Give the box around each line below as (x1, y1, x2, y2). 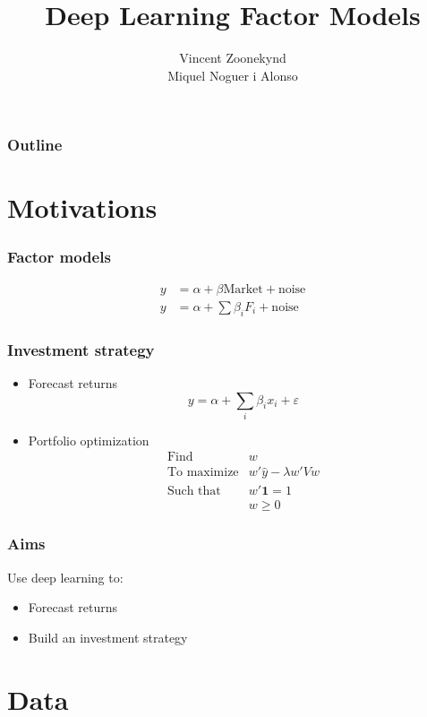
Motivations (7, 189, 158, 226)
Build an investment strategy (28, 627, 188, 646)
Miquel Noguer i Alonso (167, 65, 298, 84)
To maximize (167, 466, 239, 479)
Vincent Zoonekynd (179, 48, 286, 67)
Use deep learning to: (7, 567, 124, 586)
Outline (7, 134, 63, 156)
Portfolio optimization (28, 430, 149, 449)
